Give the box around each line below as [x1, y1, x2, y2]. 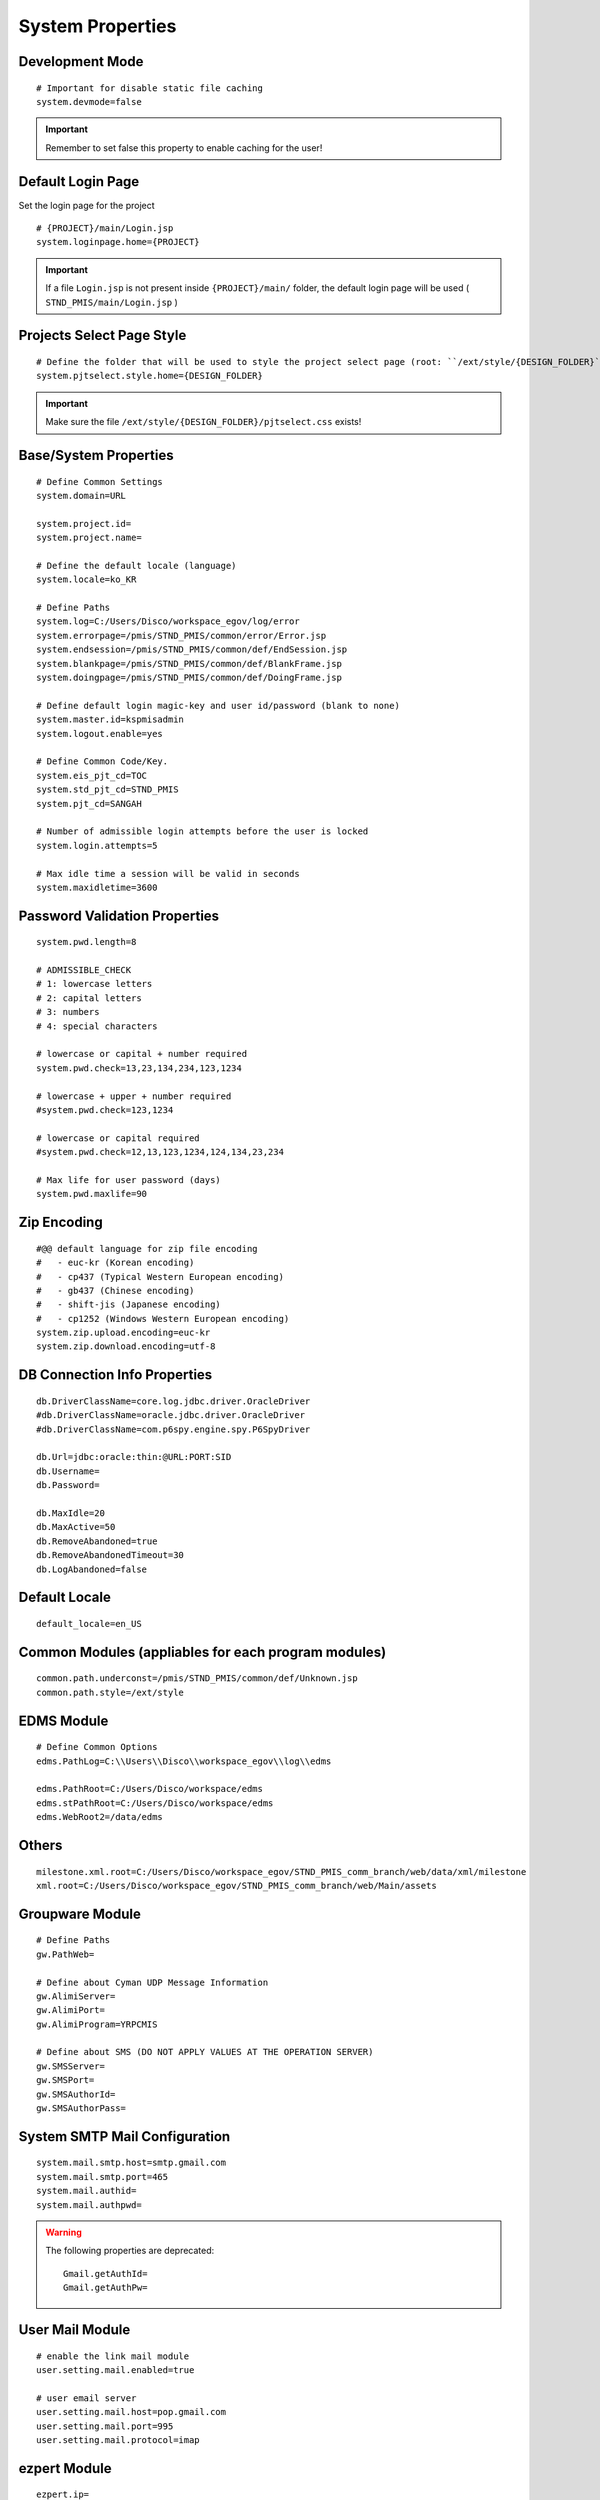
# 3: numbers [36, 1006, 100, 1018]
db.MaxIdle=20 [36, 1508, 105, 1519]
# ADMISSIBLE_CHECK [36, 965, 132, 976]
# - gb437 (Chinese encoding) [36, 1285, 195, 1296]
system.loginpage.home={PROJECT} [36, 236, 200, 248]
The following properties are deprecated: [45, 2245, 215, 2257]
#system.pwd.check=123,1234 [36, 1105, 174, 1115]
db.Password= [36, 1480, 100, 1491]
